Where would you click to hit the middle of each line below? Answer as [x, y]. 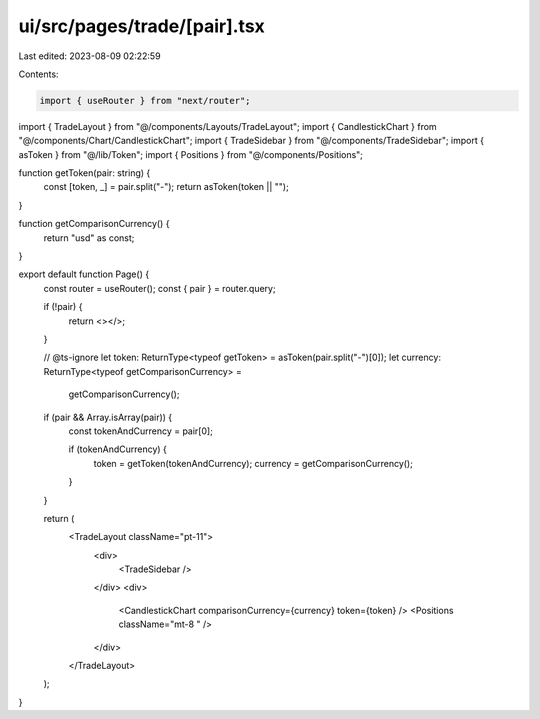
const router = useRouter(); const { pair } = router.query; [159, 288]
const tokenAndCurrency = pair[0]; [141, 431]
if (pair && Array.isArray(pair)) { [108, 417]
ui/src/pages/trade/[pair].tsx [141, 26]
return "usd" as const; [89, 237]
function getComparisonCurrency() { [94, 224]
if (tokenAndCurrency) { [117, 449]
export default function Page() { [84, 274]
